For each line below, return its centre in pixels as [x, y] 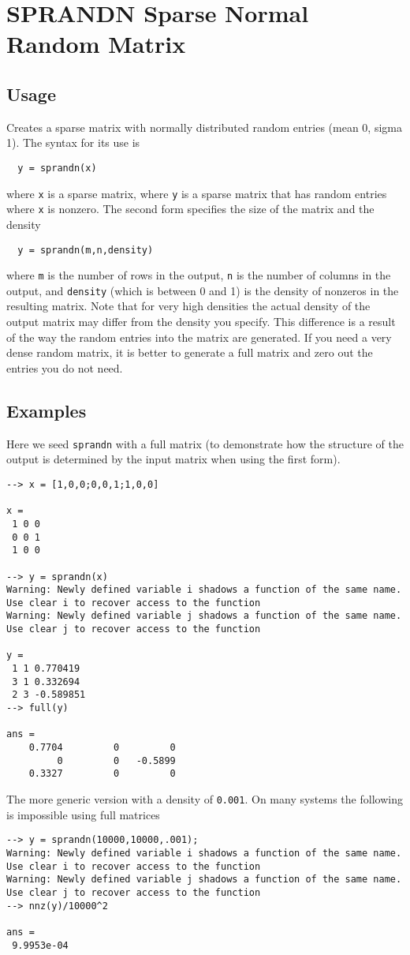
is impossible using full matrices [83, 814]
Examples [47, 410]
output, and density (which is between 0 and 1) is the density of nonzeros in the [203, 290]
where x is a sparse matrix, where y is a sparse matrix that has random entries [197, 193]
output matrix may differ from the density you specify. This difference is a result [201, 322]
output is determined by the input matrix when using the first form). [173, 459]
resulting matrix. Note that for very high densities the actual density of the [188, 306]
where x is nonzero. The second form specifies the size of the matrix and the [190, 209]
